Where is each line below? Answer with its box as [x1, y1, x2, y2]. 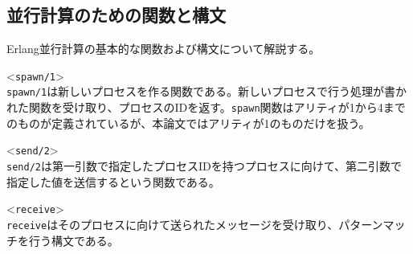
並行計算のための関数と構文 [6, 2, 226, 27]
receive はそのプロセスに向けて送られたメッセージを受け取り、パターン [6, 215, 383, 232]
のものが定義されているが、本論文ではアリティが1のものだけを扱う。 [6, 114, 370, 131]
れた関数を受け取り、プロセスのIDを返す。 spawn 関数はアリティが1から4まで [6, 99, 406, 116]
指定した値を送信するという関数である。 [6, 173, 220, 190]
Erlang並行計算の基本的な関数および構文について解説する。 [6, 40, 321, 57]
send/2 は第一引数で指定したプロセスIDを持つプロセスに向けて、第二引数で [6, 158, 403, 174]
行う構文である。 [28, 231, 119, 248]
